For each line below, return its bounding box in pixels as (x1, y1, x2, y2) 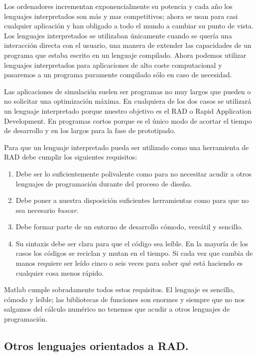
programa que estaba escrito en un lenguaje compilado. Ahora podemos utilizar (4, 49, 247, 60)
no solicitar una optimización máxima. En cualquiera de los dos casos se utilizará (4, 96, 252, 106)
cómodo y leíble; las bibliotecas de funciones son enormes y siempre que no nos (4, 294, 245, 304)
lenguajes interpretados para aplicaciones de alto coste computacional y (4, 59, 222, 70)
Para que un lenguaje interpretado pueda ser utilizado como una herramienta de (4, 142, 249, 152)
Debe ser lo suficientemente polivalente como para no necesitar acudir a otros (15, 168, 252, 178)
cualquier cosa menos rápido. (15, 267, 104, 278)
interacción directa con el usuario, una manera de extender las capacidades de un (4, 40, 252, 50)
